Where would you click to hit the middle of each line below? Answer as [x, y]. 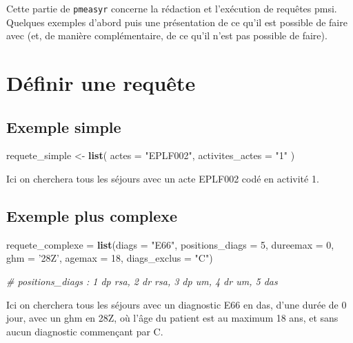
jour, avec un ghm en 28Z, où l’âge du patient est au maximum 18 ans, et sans [172, 318]
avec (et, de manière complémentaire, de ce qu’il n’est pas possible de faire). [167, 35]
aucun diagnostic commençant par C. [85, 331]
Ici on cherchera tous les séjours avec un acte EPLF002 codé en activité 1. [163, 179]
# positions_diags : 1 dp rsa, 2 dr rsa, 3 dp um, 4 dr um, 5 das [142, 281]
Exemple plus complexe [92, 216]
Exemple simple [64, 126]
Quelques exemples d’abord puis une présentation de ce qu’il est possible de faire [177, 22]
